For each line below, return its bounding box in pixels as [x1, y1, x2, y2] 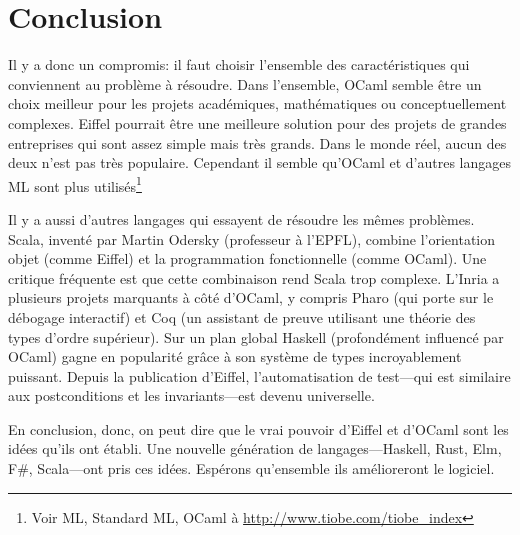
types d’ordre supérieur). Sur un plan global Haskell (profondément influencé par [8, 326, 504, 347]
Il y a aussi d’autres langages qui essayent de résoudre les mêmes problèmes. [8, 208, 475, 229]
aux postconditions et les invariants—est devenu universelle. [8, 385, 375, 406]
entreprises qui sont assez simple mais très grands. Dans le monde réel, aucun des [8, 132, 507, 153]
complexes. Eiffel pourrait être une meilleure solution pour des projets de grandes [8, 112, 507, 133]
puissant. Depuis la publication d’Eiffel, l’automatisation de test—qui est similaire [8, 365, 511, 386]
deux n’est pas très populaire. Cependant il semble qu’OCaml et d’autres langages [8, 152, 512, 173]
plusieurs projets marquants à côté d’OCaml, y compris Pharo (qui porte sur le [8, 287, 494, 308]
